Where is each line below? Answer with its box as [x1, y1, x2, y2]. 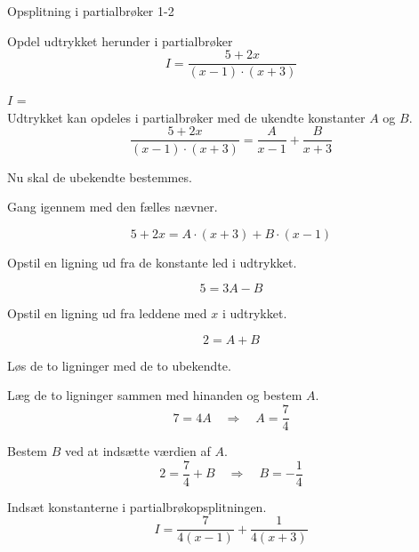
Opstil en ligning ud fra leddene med [7, 304, 207, 323]
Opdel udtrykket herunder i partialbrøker [7, 31, 233, 50]
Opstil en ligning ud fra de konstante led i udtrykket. [7, 252, 297, 271]
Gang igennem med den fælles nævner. [7, 197, 218, 216]
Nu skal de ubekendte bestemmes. [7, 167, 192, 186]
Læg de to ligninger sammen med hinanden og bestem [7, 386, 302, 404]
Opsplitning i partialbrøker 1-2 [7, 2, 174, 20]
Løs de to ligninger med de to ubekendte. [7, 356, 231, 374]
